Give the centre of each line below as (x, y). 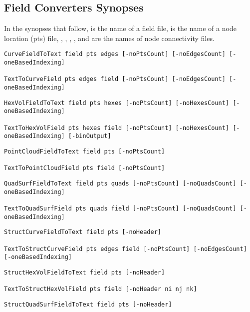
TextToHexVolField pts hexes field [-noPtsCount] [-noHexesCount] (117, 128)
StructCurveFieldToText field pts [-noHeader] (83, 232)
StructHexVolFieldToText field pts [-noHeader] (85, 272)
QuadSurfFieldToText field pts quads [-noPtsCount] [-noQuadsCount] (120, 183)
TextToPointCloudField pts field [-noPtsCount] (85, 168)
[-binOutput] (90, 136)
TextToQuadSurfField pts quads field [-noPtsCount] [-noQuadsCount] (120, 208)
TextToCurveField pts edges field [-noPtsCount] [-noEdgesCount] (115, 79)
